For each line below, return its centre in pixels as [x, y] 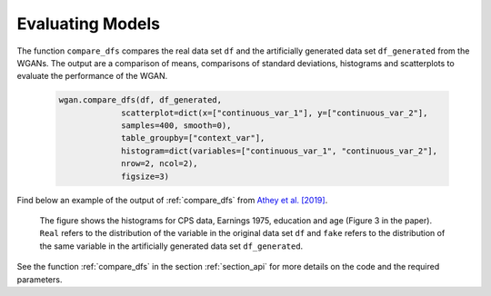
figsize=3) [145, 176]
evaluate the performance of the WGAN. [92, 76]
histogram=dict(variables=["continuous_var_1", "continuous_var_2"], [280, 151]
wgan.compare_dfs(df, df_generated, [140, 100]
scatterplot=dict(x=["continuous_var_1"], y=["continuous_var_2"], [275, 113]
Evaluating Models [89, 24]
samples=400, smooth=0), [176, 126]
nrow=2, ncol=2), [160, 164]
